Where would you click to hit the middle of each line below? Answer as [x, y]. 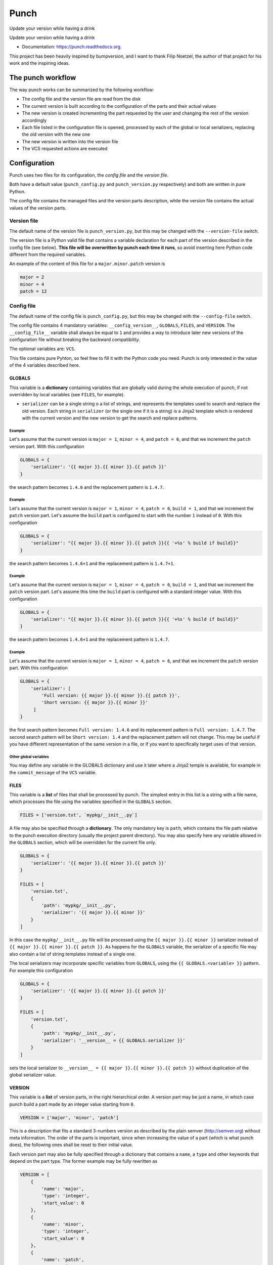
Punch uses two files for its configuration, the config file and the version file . [89, 175]
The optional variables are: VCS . [42, 349]
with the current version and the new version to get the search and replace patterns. [110, 418]
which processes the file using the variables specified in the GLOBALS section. [90, 802]
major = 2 [32, 277]
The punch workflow [43, 78]
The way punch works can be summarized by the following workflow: [82, 90]
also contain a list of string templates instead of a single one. [73, 954]
